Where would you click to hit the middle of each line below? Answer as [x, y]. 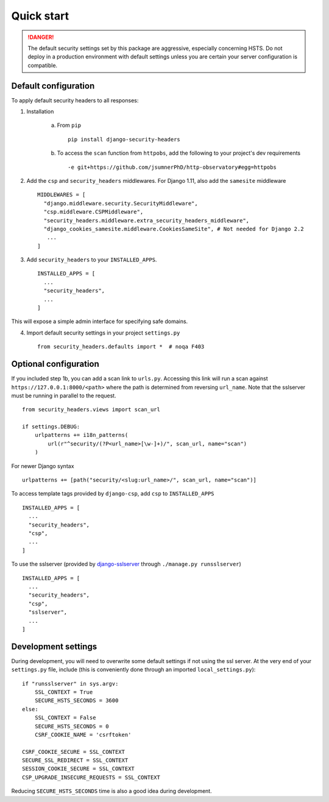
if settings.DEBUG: [51, 427]
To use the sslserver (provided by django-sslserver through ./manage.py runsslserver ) [126, 564]
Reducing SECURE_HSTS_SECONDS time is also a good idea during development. [112, 791]
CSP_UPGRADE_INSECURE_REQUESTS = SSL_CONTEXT [91, 777]
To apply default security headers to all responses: [75, 100]
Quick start [40, 16]
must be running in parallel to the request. [64, 396]
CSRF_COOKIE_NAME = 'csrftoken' [83, 735]
